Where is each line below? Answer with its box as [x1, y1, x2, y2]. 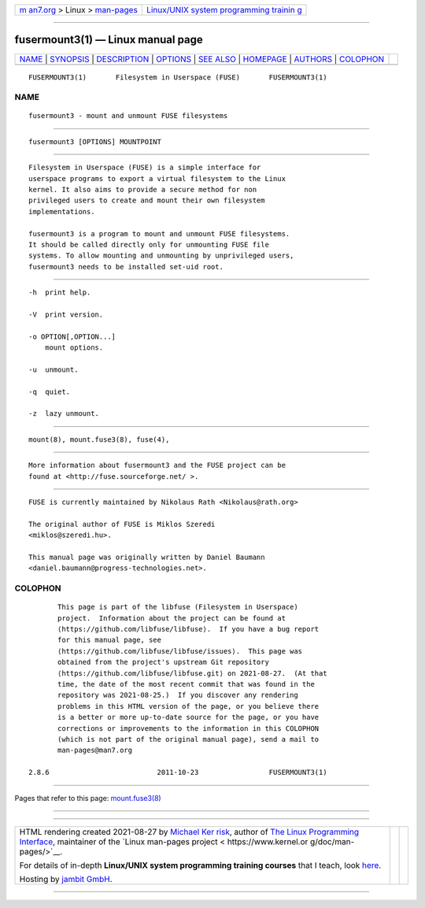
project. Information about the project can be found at [57, 613, 286, 622]
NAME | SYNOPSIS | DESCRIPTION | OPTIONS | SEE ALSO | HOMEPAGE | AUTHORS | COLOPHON [19, 54, 385, 65]
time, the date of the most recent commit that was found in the [57, 680, 315, 689]
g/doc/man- [309, 836, 355, 847]
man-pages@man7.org [57, 746, 133, 755]
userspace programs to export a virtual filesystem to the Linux [28, 174, 286, 183]
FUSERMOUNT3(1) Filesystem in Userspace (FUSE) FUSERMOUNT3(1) [28, 72, 327, 82]
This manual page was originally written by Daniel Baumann [28, 552, 265, 561]
